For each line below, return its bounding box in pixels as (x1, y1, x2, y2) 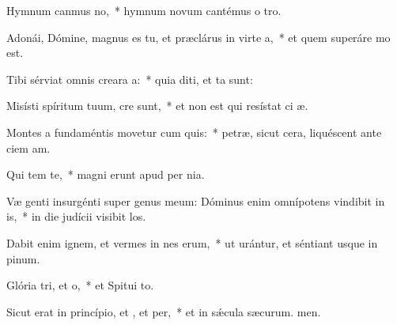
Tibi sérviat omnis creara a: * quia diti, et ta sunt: (6, 70, 253, 87)
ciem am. (6, 139, 51, 156)
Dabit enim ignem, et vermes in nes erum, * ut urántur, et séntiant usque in (6, 234, 378, 251)
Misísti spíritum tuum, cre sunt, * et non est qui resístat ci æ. (6, 97, 308, 114)
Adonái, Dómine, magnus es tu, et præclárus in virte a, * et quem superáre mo (6, 28, 391, 45)
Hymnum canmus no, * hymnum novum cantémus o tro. (6, 2, 282, 18)
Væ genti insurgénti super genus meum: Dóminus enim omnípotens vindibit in (6, 192, 385, 209)
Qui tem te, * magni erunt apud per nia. (6, 166, 205, 183)
